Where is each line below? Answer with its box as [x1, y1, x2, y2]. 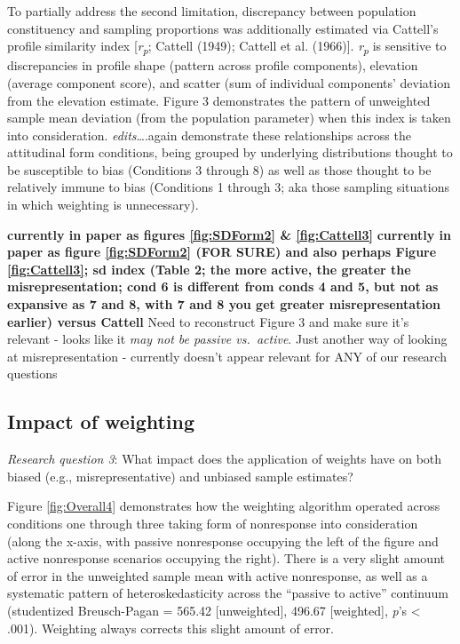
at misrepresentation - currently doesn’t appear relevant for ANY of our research [7, 346, 447, 365]
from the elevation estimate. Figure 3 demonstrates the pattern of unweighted [7, 91, 431, 109]
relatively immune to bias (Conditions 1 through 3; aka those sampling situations [7, 178, 449, 196]
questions [7, 364, 58, 383]
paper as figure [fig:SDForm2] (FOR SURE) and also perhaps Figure [7, 242, 437, 261]
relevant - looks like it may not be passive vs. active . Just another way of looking [7, 330, 448, 348]
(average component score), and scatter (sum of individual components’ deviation [7, 73, 450, 91]
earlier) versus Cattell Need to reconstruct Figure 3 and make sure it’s [7, 312, 409, 330]
